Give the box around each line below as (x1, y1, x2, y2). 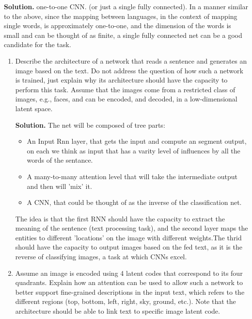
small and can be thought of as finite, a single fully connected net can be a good (4, 30, 242, 40)
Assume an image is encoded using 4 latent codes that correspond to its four (15, 268, 243, 278)
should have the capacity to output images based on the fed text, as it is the (15, 242, 242, 252)
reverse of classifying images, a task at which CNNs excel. (15, 252, 187, 262)
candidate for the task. (4, 39, 71, 50)
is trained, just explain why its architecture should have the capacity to (15, 75, 228, 85)
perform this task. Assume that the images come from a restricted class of (15, 84, 236, 94)
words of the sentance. (27, 155, 93, 165)
